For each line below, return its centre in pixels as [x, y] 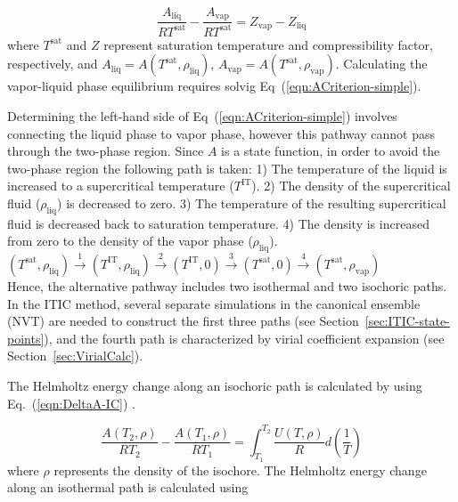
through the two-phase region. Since [106, 151]
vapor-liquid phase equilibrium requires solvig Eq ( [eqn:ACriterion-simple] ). [214, 86]
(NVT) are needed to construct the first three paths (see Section [183, 321]
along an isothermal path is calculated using [128, 487]
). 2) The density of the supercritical [351, 186]
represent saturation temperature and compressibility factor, [268, 44]
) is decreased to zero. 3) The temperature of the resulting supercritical [252, 202]
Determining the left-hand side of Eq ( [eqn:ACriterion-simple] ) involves [202, 116]
